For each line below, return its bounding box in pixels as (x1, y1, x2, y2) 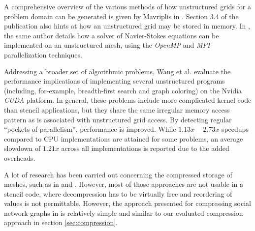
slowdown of (4, 143, 41, 153)
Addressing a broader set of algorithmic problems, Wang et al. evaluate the (4, 66, 231, 76)
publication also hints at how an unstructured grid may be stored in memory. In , (4, 21, 250, 31)
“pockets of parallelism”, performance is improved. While (4, 124, 176, 134)
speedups (221, 124, 249, 134)
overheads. (4, 152, 35, 163)
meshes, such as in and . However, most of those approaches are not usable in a (4, 179, 244, 189)
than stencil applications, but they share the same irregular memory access (4, 104, 230, 115)
